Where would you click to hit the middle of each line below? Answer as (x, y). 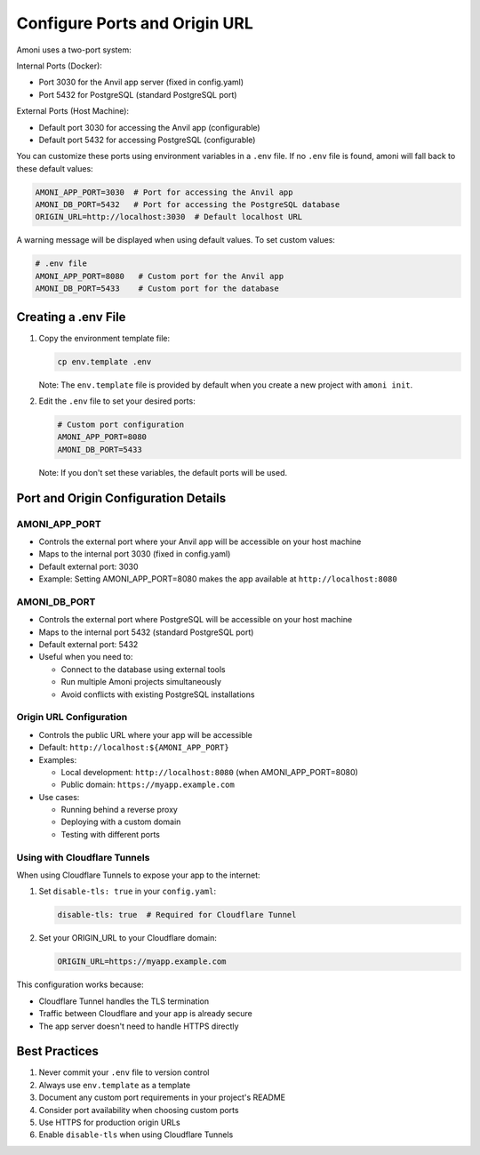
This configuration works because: (80, 985)
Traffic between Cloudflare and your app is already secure (145, 1014)
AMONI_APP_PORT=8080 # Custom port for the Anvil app (160, 276)
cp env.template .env (104, 361)
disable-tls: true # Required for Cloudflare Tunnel (177, 915)
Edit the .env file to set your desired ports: (117, 401)
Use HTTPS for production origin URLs (110, 1122)
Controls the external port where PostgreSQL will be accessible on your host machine (196, 620)
